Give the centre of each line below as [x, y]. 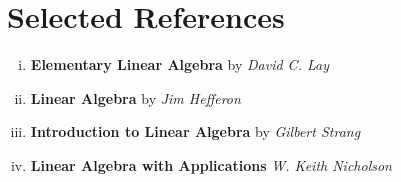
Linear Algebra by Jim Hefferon [135, 97]
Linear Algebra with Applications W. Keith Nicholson [211, 164]
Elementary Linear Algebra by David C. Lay [179, 64]
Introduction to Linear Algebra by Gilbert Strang [195, 131]
